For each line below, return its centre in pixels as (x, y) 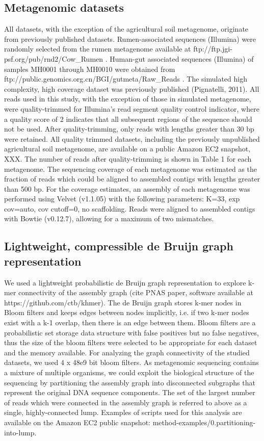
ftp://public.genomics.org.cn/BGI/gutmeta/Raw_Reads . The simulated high (126, 79)
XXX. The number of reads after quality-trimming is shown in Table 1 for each (128, 158)
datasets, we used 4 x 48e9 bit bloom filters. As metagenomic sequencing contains (131, 362)
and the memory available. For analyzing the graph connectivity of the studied (127, 352)
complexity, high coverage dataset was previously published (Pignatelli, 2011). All (132, 88)
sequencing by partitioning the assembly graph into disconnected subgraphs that (130, 382)
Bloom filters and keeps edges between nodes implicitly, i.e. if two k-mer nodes (127, 312)
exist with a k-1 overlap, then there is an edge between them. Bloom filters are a (130, 322)
